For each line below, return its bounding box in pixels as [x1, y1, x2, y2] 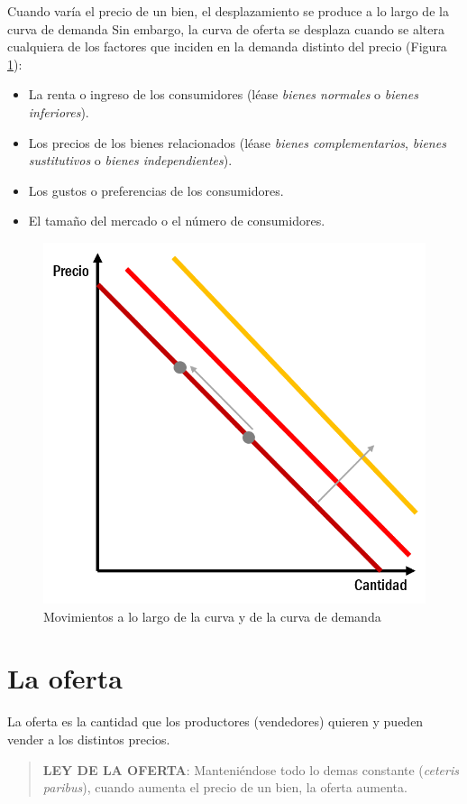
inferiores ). [28, 102, 89, 121]
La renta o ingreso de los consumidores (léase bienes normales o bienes [28, 85, 418, 104]
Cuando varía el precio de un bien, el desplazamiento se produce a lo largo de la [7, 2, 449, 20]
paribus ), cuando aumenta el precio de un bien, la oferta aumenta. [42, 778, 407, 797]
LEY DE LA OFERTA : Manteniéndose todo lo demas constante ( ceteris [42, 760, 459, 779]
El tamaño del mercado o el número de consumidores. [28, 211, 325, 230]
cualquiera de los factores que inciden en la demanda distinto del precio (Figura [7, 37, 447, 56]
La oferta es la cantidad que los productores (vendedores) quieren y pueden [7, 712, 424, 731]
